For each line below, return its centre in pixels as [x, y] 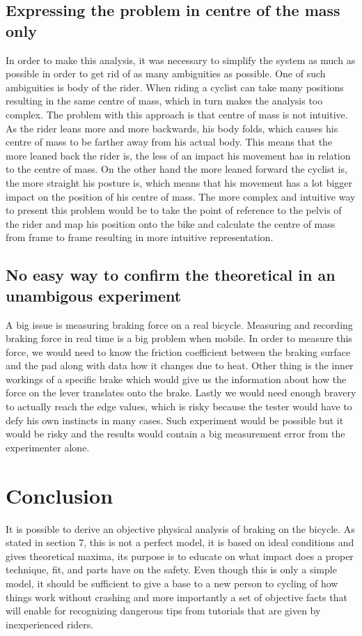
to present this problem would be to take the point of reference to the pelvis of [174, 210]
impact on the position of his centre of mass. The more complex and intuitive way [181, 196]
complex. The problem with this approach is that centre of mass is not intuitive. [177, 114]
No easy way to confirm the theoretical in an [171, 275]
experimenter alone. [48, 447]
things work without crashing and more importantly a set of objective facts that [176, 597]
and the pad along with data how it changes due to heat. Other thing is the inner [180, 365]
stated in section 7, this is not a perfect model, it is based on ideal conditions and [180, 542]
